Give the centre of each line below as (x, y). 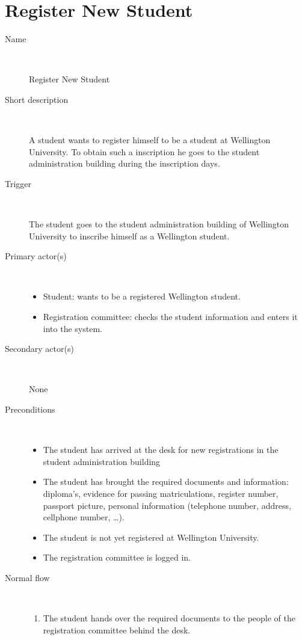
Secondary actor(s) (39, 349)
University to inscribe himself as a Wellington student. (129, 235)
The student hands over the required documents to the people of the (169, 618)
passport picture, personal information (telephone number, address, (167, 505)
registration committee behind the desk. (117, 629)
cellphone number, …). (84, 517)
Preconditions (30, 409)
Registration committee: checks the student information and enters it (170, 317)
